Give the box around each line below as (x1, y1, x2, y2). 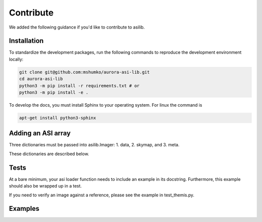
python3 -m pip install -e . (19, 90, 89, 95)
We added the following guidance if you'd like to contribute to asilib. (9, 24, 145, 30)
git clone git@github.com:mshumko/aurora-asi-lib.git (19, 69, 150, 75)
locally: (9, 56, 24, 62)
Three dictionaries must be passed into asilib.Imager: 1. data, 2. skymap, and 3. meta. (9, 142, 180, 148)
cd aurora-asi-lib (19, 76, 63, 82)
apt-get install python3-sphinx (19, 115, 97, 121)
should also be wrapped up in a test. (9, 183, 82, 189)
